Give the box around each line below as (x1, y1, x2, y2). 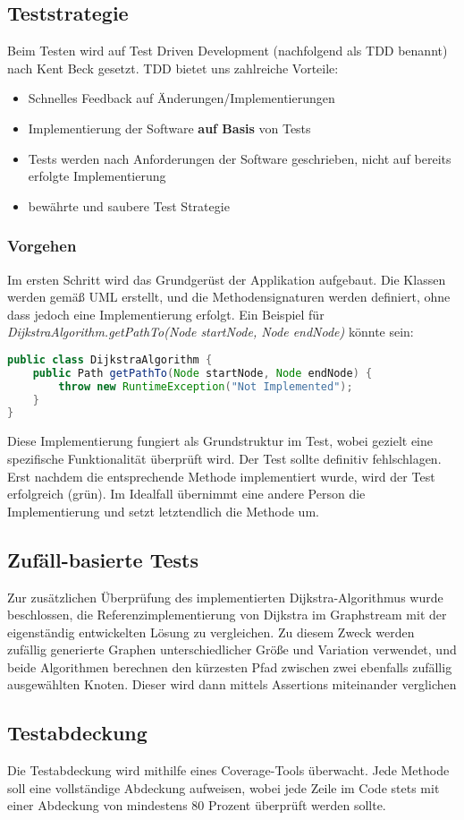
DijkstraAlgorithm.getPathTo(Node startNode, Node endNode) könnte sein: (7, 322, 414, 341)
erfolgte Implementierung (28, 167, 166, 185)
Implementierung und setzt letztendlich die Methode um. (7, 501, 319, 520)
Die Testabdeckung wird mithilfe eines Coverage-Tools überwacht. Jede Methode (7, 761, 450, 780)
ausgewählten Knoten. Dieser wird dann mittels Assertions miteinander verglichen (7, 675, 457, 694)
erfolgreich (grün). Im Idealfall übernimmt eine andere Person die (7, 484, 366, 503)
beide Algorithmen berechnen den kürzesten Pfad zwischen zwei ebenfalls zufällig (7, 657, 452, 676)
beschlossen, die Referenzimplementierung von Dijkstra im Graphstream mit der (7, 605, 447, 624)
